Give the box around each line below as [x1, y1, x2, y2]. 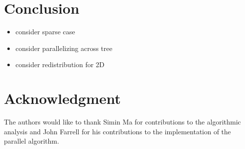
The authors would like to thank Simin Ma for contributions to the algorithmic [4, 117, 241, 127]
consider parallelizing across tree [15, 43, 112, 53]
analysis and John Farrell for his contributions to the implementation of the [4, 126, 231, 136]
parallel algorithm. [4, 136, 59, 146]
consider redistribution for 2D [15, 59, 105, 70]
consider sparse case [15, 26, 75, 37]
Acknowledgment [4, 88, 121, 108]
